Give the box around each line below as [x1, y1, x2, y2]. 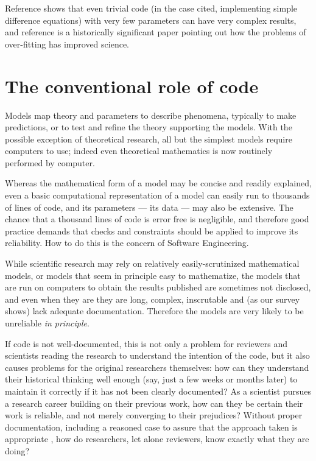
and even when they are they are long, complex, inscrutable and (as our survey [5, 292, 300, 305]
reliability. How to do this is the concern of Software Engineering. [5, 236, 249, 249]
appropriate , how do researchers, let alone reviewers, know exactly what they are [5, 432, 309, 445]
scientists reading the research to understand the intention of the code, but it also [5, 349, 310, 362]
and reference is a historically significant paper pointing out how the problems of [5, 26, 306, 38]
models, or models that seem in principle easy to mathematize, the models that [5, 269, 301, 281]
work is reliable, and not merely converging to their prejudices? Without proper [5, 409, 303, 421]
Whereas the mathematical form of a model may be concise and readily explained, [5, 177, 312, 189]
